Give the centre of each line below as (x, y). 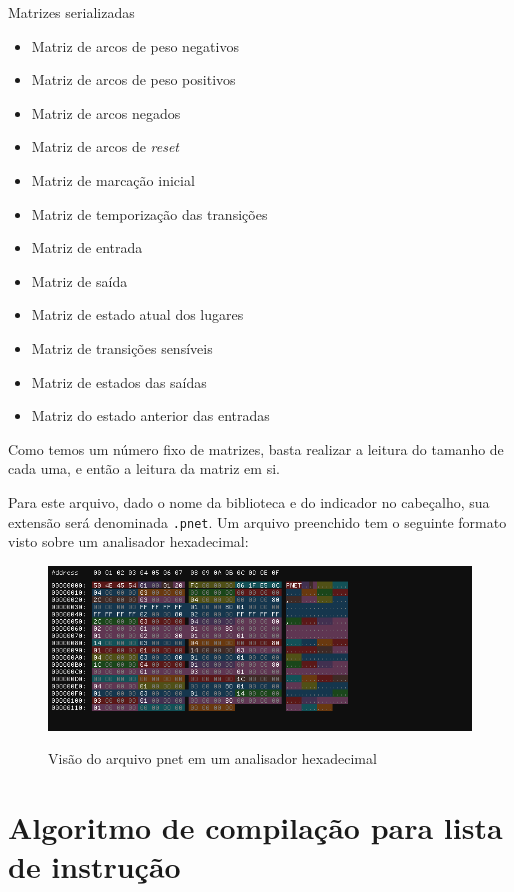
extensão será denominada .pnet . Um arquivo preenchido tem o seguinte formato (257, 521)
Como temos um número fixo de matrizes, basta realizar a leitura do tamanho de (256, 448)
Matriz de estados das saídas (119, 381)
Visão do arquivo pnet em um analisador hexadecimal (212, 758)
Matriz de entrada (87, 247)
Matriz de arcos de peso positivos (133, 79)
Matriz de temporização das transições (149, 213)
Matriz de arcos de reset (105, 146)
